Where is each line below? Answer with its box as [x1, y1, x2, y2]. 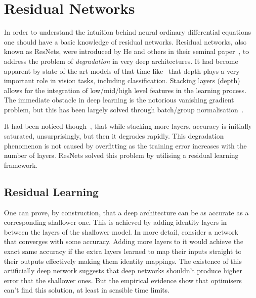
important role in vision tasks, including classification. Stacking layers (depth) [4, 75, 240, 86]
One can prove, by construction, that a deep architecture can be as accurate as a [4, 207, 249, 217]
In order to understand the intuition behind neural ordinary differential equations [4, 27, 251, 37]
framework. [4, 159, 38, 170]
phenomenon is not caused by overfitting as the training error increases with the [4, 140, 247, 150]
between [4, 226, 29, 237]
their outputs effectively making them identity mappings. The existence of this [4, 255, 242, 266]
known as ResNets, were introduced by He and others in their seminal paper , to [4, 46, 249, 56]
